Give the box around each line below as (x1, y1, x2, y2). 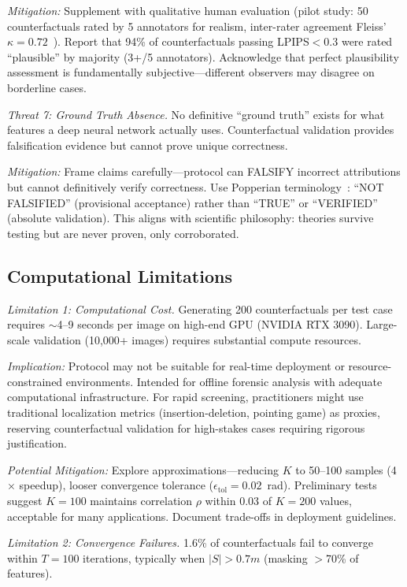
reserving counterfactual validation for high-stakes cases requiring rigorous (7, 419, 365, 436)
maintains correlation (90, 492, 193, 509)
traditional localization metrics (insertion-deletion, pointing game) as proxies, (7, 404, 380, 421)
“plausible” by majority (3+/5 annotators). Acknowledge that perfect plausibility (7, 48, 399, 65)
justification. (7, 435, 67, 451)
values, (319, 492, 352, 509)
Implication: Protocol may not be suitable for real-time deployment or (7, 358, 345, 374)
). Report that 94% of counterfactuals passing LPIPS (53, 33, 309, 50)
